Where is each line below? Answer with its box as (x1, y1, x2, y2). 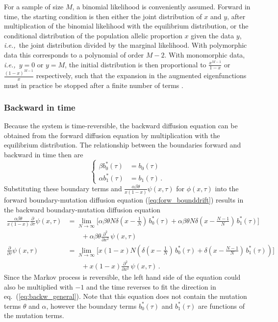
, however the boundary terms (46, 300, 137, 311)
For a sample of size (4, 1, 64, 11)
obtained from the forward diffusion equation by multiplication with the (4, 130, 220, 140)
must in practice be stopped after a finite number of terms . (4, 80, 183, 90)
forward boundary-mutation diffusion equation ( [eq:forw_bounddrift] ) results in (4, 195, 244, 205)
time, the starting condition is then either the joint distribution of (4, 11, 202, 21)
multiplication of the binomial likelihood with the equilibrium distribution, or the (4, 21, 249, 31)
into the (215, 183, 239, 193)
